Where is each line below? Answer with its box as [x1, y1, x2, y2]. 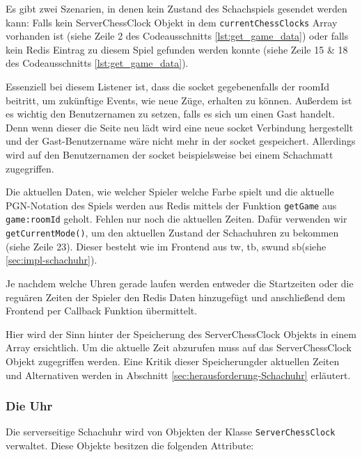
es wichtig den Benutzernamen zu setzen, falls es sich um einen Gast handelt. [6, 106, 335, 121]
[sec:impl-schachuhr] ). [6, 252, 97, 267]
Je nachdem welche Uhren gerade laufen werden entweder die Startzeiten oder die [6, 275, 354, 290]
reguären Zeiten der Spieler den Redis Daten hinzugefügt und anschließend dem [6, 289, 345, 304]
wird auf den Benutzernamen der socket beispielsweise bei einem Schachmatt [6, 147, 333, 161]
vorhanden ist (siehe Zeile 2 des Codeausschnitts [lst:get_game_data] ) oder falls [6, 29, 349, 43]
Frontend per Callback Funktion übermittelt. [6, 303, 198, 318]
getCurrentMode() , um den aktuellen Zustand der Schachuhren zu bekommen [6, 225, 339, 240]
